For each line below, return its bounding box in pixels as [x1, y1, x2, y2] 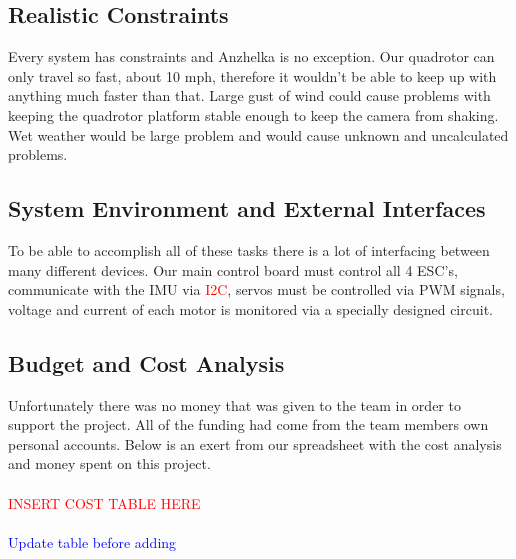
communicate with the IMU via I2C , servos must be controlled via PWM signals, [8, 279, 505, 300]
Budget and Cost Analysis [8, 347, 285, 378]
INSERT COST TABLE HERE [8, 492, 201, 513]
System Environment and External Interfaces [8, 193, 486, 224]
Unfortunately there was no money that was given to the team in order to [8, 394, 461, 415]
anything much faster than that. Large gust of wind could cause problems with [8, 85, 491, 106]
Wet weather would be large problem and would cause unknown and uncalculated [8, 124, 509, 145]
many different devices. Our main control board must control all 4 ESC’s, [8, 259, 458, 280]
